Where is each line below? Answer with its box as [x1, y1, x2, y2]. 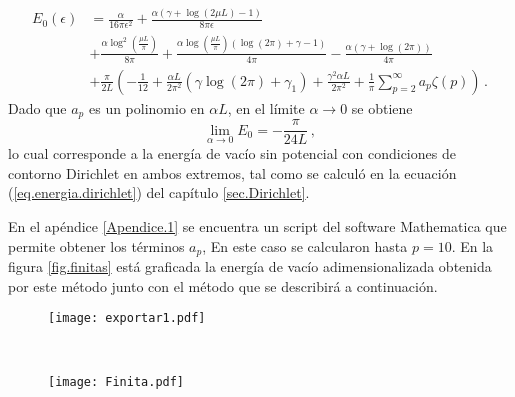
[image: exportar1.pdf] [48, 311, 206, 326]
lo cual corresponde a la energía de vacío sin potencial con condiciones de [8, 143, 456, 164]
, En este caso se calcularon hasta [202, 235, 408, 256]
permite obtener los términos [8, 235, 185, 256]
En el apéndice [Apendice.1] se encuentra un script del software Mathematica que [8, 215, 507, 236]
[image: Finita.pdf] [48, 375, 185, 390]
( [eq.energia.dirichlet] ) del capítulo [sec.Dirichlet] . [8, 182, 310, 203]
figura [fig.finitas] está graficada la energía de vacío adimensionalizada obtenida [8, 256, 492, 277]
